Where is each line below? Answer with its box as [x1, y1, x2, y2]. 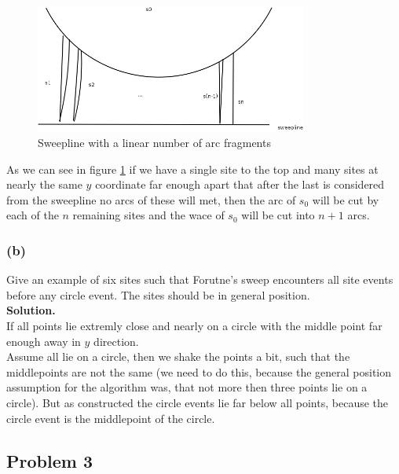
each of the [6, 207, 59, 223]
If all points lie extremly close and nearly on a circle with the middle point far [6, 318, 383, 334]
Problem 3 [6, 448, 93, 472]
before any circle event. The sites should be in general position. [6, 286, 310, 303]
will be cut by [312, 191, 379, 208]
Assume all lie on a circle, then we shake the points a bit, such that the [6, 348, 350, 365]
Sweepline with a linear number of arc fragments [38, 134, 271, 151]
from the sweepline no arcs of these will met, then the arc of [6, 191, 296, 208]
